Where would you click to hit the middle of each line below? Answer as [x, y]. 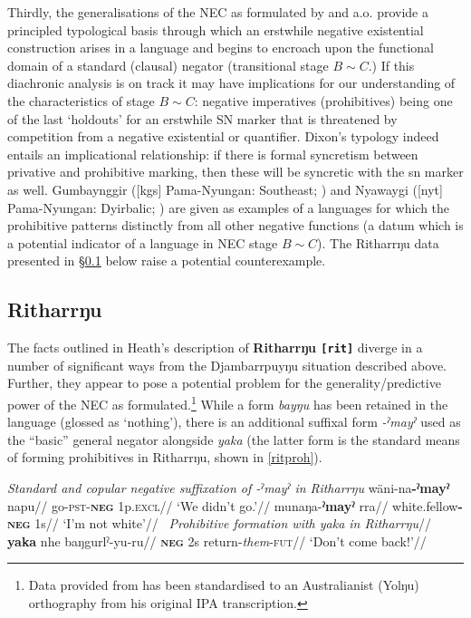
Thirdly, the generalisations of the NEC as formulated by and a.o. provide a [218, 12]
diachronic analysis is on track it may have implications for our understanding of [231, 83]
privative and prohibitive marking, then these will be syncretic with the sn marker [235, 172]
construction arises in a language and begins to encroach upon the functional [221, 48]
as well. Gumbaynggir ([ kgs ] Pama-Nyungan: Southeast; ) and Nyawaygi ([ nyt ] [225, 189]
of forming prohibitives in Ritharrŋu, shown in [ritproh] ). [165, 457]
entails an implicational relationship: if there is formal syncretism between [213, 154]
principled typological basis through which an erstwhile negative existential [216, 29]
